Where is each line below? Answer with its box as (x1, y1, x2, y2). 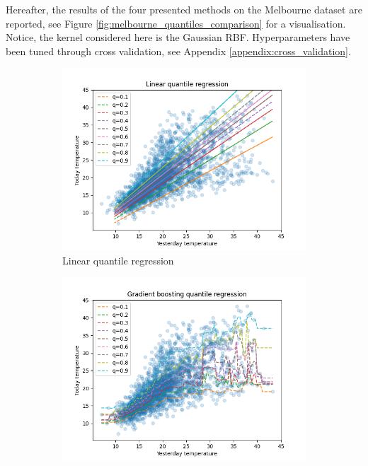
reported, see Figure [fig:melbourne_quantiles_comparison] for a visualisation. (6, 16, 346, 30)
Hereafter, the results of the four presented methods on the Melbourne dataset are (6, 2, 362, 16)
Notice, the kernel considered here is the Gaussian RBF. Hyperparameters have (6, 30, 350, 45)
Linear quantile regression (62, 252, 174, 267)
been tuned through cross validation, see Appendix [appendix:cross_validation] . (6, 43, 351, 58)
